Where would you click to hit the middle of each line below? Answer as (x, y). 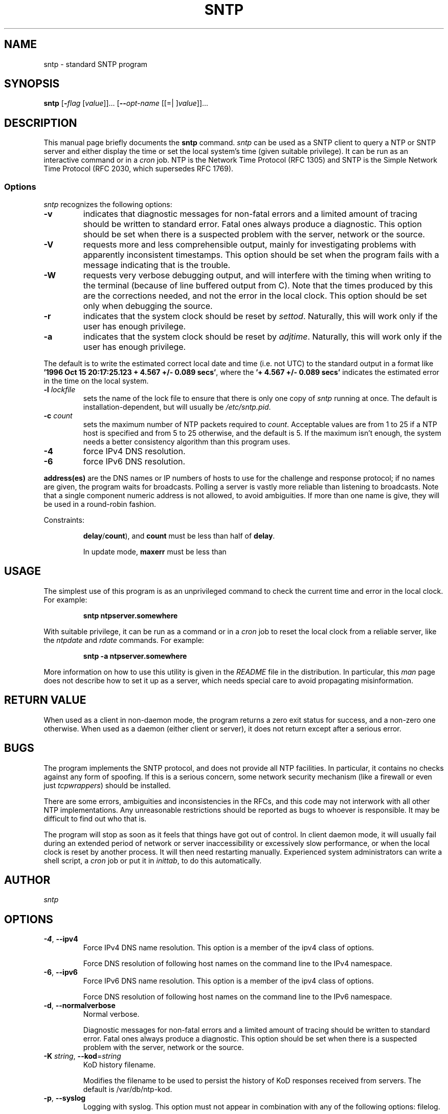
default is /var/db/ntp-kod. (128, 1089)
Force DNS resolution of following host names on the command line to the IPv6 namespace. (238, 997)
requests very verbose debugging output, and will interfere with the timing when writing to (257, 275)
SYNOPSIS (32, 84)
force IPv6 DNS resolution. (134, 462)
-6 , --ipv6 (61, 972)
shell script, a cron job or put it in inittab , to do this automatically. (153, 860)
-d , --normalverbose (80, 1006)
